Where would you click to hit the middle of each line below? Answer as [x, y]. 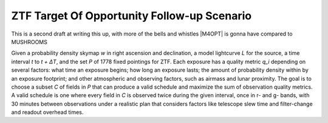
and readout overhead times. [47, 112]
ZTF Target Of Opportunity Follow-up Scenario [132, 16]
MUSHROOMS [29, 42]
